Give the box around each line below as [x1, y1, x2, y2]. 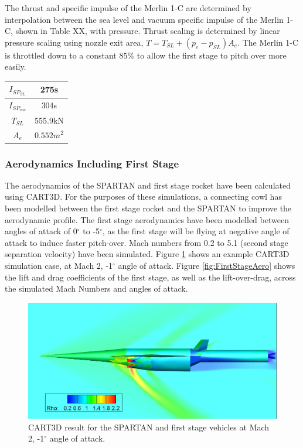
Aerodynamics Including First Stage [5, 156, 179, 170]
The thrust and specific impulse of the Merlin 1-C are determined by [5, 2, 251, 13]
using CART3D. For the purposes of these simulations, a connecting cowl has [5, 190, 282, 203]
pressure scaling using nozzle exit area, [5, 36, 144, 48]
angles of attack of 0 [5, 225, 77, 237]
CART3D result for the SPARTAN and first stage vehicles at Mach [28, 420, 270, 433]
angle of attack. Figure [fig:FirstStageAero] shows [118, 259, 295, 271]
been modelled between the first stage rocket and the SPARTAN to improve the [5, 202, 292, 214]
